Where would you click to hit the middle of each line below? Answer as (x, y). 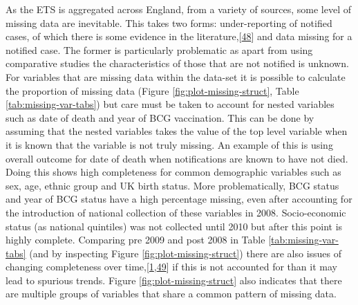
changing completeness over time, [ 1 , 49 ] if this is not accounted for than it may (171, 267)
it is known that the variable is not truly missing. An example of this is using (169, 144)
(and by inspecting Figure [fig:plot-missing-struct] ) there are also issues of (186, 253)
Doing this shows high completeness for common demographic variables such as (173, 172)
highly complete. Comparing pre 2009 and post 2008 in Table (135, 240)
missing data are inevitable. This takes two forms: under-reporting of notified (169, 22)
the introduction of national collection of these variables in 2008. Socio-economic (176, 212)
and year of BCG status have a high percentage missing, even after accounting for (179, 199)
